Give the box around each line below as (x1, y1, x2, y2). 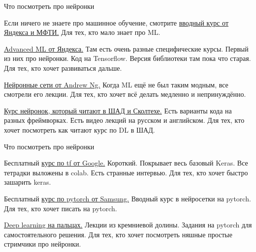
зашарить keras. (4, 177, 51, 187)
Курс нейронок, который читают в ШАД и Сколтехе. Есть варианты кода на (4, 105, 232, 115)
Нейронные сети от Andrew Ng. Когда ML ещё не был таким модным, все (4, 79, 228, 89)
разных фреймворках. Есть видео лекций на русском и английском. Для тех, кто (4, 115, 245, 125)
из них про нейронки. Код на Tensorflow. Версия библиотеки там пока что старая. (4, 53, 251, 63)
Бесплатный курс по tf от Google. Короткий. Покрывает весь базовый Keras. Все (4, 158, 248, 168)
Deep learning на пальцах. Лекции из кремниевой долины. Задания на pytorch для (4, 220, 252, 230)
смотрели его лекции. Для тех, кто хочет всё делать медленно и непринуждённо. (4, 89, 246, 99)
